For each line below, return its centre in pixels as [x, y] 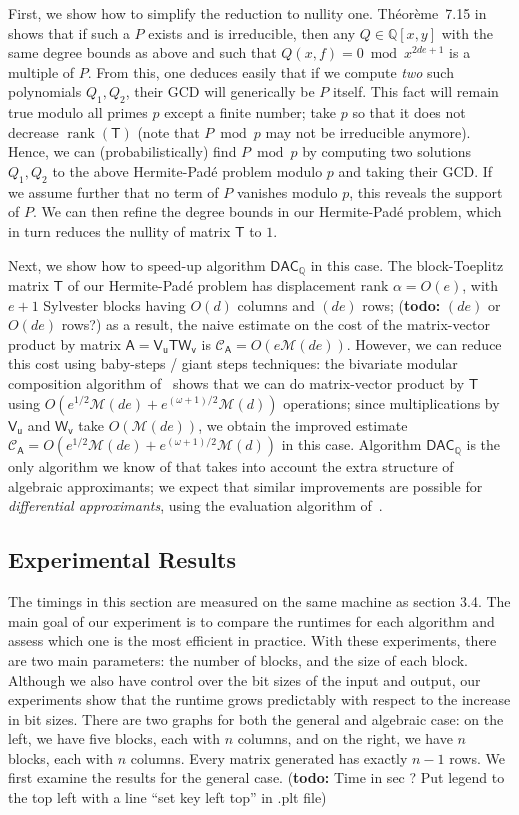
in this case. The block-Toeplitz [407, 264]
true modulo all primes [78, 112]
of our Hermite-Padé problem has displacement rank [228, 284]
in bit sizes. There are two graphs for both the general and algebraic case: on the [256, 718]
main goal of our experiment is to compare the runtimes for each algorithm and [251, 620]
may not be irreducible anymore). [368, 131]
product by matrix [64, 343]
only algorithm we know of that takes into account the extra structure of [231, 466]
